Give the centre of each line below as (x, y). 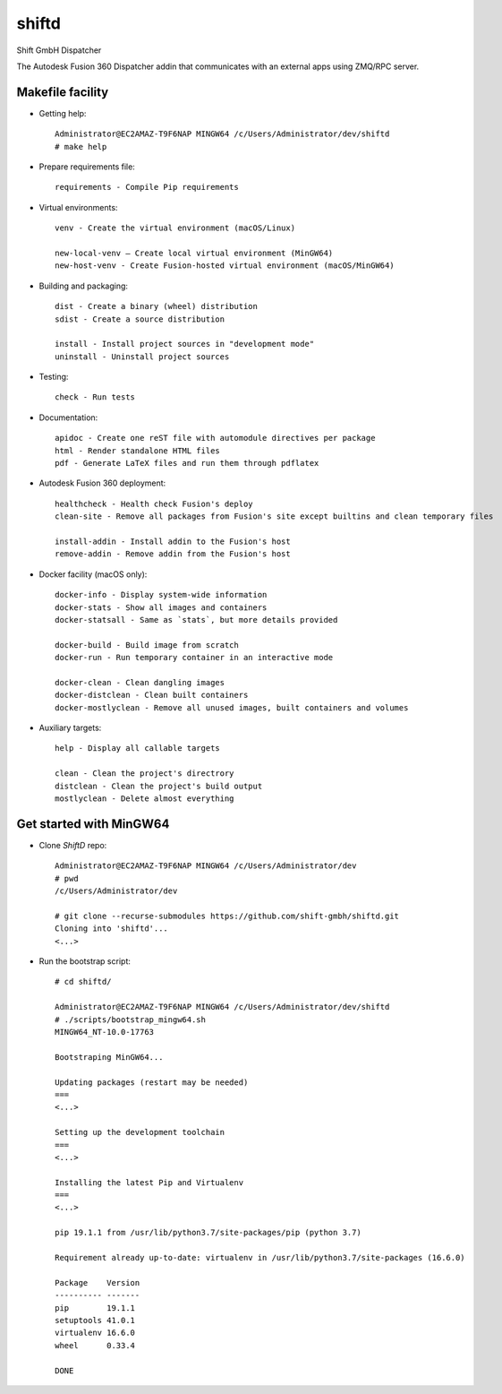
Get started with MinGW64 (93, 824)
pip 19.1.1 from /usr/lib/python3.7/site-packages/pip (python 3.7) (208, 1233)
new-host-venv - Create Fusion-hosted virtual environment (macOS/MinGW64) (225, 266)
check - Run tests (95, 397)
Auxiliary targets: (70, 728)
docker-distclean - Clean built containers (152, 695)
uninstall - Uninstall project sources (142, 357)
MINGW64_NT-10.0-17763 (105, 1032)
